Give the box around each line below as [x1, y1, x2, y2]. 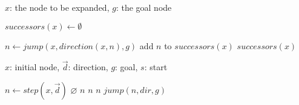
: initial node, [10, 61, 60, 73]
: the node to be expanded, [10, 1, 110, 13]
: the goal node [116, 1, 172, 13]
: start [144, 61, 168, 73]
